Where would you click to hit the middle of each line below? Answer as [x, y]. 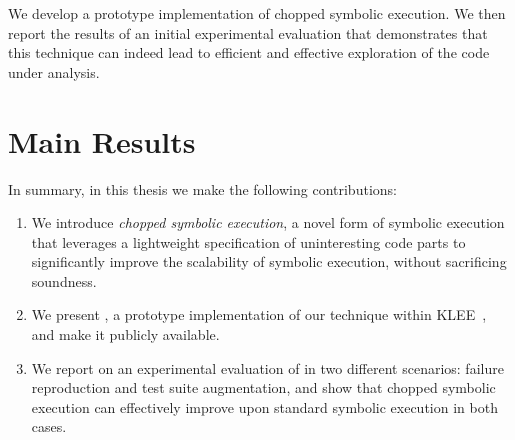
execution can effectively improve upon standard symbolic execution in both [264, 406]
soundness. [64, 280]
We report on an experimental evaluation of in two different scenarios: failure [267, 367]
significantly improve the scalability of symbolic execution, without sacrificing [269, 261]
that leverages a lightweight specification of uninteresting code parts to [248, 241]
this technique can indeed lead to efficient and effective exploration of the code [249, 52]
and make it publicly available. [125, 334]
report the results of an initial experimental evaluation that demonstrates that [248, 32]
